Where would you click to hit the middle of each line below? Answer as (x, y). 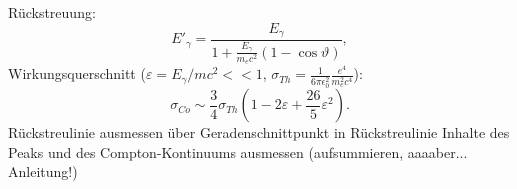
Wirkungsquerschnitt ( (77, 73)
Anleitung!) (43, 171)
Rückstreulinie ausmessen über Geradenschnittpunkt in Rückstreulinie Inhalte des (259, 132)
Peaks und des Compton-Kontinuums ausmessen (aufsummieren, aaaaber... (238, 151)
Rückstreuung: (52, 12)
